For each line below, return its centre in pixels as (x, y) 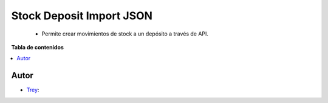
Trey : (33, 90)
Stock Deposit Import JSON (82, 16)
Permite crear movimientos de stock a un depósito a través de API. (125, 34)
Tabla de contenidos (37, 47)
